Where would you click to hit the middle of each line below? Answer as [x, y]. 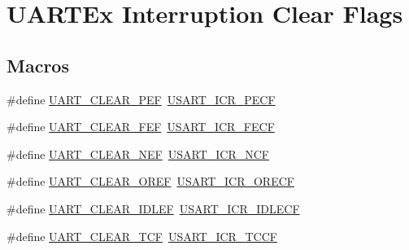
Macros [38, 65]
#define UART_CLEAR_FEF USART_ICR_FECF [141, 127]
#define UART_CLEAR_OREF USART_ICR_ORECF [150, 181]
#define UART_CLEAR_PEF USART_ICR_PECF [141, 99]
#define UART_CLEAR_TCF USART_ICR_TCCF [142, 236]
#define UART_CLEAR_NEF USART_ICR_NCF [138, 154]
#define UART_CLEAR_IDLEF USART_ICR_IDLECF [153, 208]
